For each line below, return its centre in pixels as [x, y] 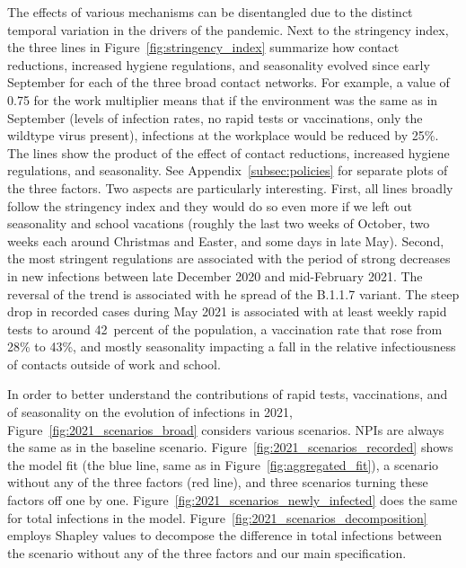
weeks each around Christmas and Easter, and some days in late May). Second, [226, 240]
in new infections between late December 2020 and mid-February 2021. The [215, 275]
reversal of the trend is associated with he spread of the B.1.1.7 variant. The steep [233, 293]
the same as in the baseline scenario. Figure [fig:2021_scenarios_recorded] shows [230, 447]
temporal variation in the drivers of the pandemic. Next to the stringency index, [228, 29]
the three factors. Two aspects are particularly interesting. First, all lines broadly [230, 187]
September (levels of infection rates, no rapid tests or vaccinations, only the [215, 117]
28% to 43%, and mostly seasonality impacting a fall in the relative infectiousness [232, 346]
